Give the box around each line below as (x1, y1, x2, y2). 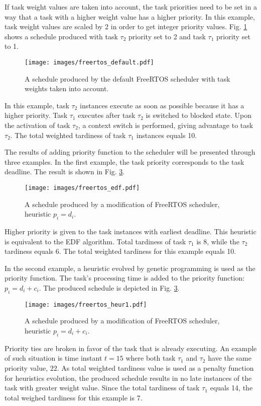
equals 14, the (210, 382, 253, 393)
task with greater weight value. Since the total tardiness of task (5, 382, 200, 393)
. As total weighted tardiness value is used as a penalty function (57, 363, 254, 373)
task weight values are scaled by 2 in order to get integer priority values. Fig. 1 (5, 21, 247, 32)
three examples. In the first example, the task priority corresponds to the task (5, 156, 244, 167)
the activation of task (5, 120, 70, 130)
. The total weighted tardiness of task (10, 129, 126, 140)
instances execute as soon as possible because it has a (80, 100, 244, 110)
